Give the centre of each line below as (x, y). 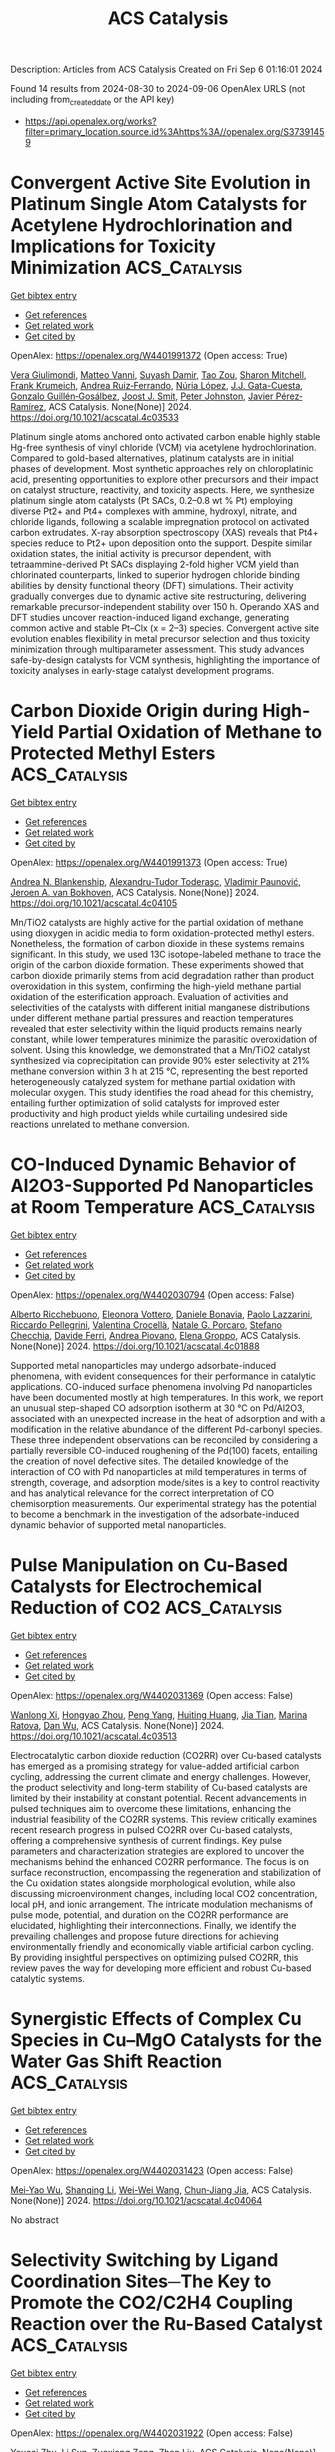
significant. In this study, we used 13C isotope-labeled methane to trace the (166, 954)
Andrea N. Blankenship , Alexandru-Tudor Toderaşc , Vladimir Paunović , (156, 881)
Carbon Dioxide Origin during (134, 711)
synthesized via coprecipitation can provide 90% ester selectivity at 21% (160, 1060)
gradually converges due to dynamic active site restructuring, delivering (158, 596)
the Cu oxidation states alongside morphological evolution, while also (153, 1883)
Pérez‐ (289, 396)
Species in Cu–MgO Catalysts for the (166, 2039)
